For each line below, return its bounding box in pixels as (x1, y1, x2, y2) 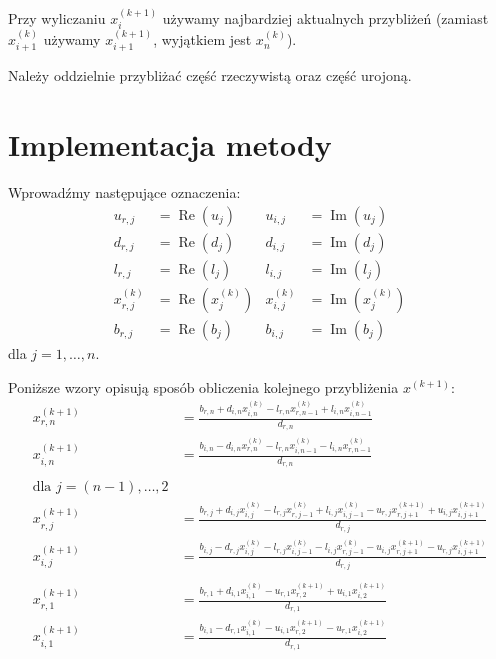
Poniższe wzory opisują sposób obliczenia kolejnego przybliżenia (8, 376, 399, 397)
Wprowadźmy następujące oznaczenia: (8, 182, 241, 203)
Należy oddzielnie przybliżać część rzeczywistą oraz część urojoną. (8, 65, 412, 86)
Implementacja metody (8, 124, 332, 165)
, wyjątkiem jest (153, 29, 252, 50)
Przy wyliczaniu (8, 7, 106, 28)
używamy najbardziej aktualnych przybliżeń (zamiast (162, 7, 489, 28)
